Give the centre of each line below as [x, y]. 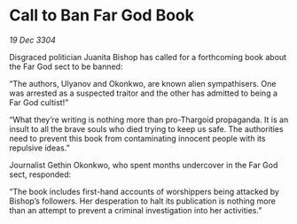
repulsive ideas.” [39, 148]
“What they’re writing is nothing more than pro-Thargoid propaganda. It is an [149, 120]
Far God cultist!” [39, 102]
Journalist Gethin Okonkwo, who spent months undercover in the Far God [144, 165]
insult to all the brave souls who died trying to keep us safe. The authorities [146, 128]
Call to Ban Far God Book [102, 15]
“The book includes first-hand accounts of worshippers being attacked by [144, 191]
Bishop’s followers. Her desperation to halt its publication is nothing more [143, 201]
